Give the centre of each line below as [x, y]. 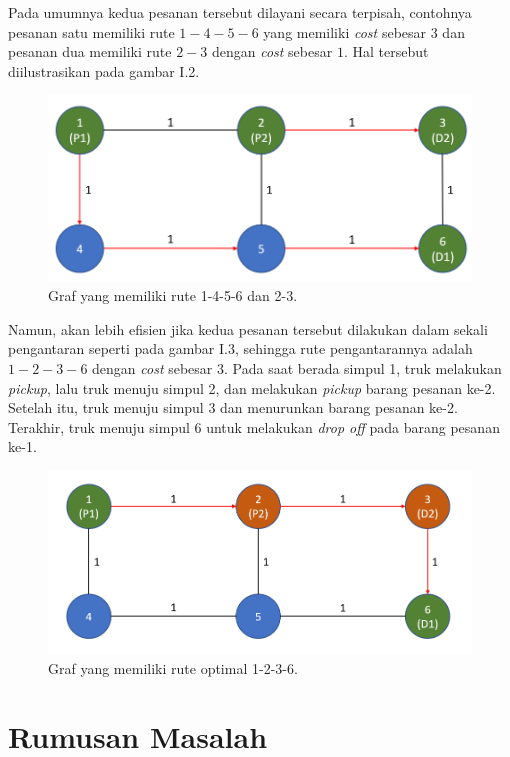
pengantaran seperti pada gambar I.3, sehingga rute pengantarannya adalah [240, 348]
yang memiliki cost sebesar [345, 31]
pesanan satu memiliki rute [91, 31]
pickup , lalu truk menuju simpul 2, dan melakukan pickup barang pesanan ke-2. [252, 387]
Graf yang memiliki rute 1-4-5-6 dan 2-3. [173, 295]
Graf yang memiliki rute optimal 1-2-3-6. [173, 667]
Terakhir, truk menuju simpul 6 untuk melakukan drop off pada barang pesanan [254, 426]
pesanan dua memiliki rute [90, 51]
